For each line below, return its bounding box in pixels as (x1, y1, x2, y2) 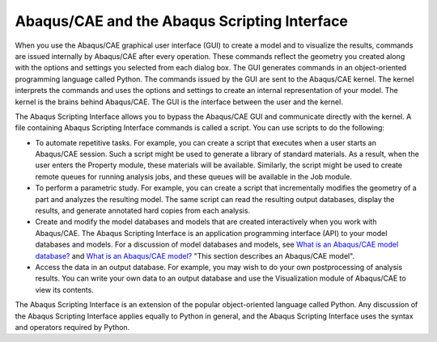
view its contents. (35, 285, 95, 294)
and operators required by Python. (15, 322, 130, 331)
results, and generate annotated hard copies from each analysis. (35, 206, 251, 216)
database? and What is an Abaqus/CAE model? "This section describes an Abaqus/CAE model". (35, 251, 355, 260)
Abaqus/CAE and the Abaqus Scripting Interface (15, 12, 348, 30)
